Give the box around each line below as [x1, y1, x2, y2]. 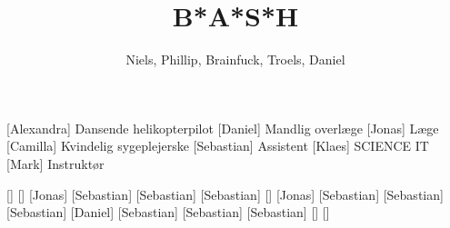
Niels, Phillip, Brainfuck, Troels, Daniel [125, 50, 345, 69]
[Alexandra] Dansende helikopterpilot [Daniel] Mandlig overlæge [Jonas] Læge [6, 118, 439, 137]
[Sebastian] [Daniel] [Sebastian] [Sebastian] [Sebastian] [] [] [6, 203, 330, 222]
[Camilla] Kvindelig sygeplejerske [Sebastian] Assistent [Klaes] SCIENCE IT [6, 136, 429, 155]
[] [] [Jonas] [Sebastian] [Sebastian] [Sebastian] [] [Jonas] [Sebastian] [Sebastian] [6, 184, 444, 203]
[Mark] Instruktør [6, 154, 105, 173]
